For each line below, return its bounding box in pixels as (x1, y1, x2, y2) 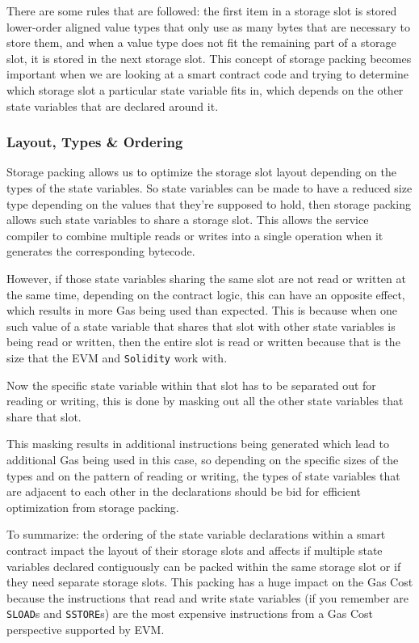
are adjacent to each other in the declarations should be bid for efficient (6, 483, 361, 500)
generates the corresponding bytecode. (6, 243, 195, 260)
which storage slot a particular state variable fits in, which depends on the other (6, 81, 404, 98)
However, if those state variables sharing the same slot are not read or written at (6, 269, 406, 286)
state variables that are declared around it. (6, 97, 219, 114)
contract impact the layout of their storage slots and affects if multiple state (6, 541, 383, 558)
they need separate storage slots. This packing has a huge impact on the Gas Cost (6, 573, 413, 590)
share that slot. (6, 408, 82, 425)
